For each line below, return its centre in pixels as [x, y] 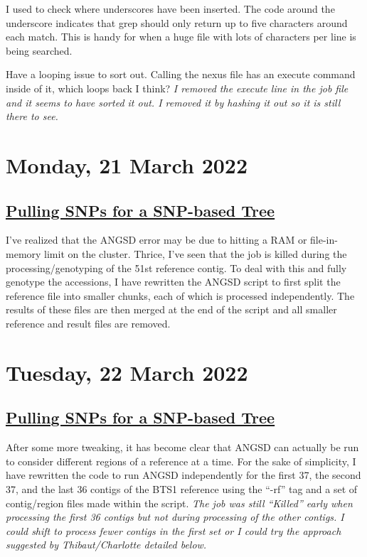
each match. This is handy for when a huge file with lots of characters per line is [181, 37]
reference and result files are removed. [88, 323]
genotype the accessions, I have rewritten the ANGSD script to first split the [173, 282]
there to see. [32, 116]
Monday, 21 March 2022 [127, 165]
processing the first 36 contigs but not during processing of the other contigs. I [175, 517]
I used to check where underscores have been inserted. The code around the [170, 9]
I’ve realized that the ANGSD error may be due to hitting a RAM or [156, 240]
